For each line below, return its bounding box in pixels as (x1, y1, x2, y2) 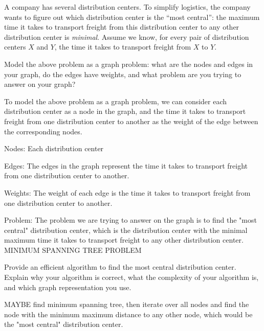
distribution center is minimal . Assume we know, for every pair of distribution (4, 31, 249, 42)
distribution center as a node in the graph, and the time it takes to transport (4, 106, 246, 116)
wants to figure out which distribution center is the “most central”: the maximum (4, 11, 260, 22)
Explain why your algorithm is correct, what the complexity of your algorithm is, (4, 272, 259, 282)
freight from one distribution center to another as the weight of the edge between (4, 115, 258, 126)
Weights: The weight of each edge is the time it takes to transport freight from (4, 187, 251, 198)
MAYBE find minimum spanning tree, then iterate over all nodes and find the (4, 299, 249, 310)
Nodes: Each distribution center (4, 143, 104, 154)
